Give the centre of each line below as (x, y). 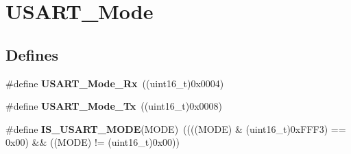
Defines (32, 54)
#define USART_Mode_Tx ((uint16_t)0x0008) (114, 106)
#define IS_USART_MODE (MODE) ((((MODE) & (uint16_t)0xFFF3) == (176, 128)
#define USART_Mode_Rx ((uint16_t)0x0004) (115, 83)
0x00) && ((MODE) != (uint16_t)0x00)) (93, 142)
